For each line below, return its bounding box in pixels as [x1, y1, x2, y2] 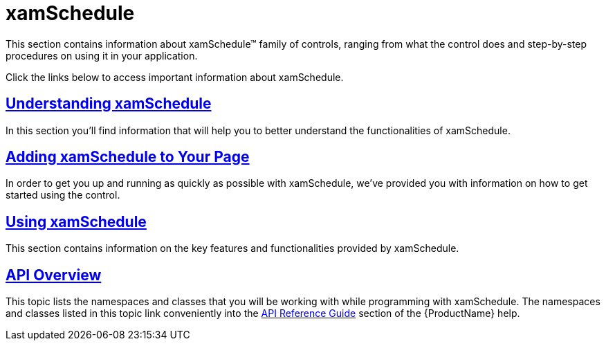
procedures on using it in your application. [6, 49, 198, 62]
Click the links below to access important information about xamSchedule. [6, 71, 344, 83]
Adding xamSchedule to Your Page [6, 148, 250, 166]
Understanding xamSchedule [6, 95, 212, 113]
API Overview [6, 266, 102, 284]
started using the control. [6, 189, 120, 201]
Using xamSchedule [6, 212, 147, 230]
